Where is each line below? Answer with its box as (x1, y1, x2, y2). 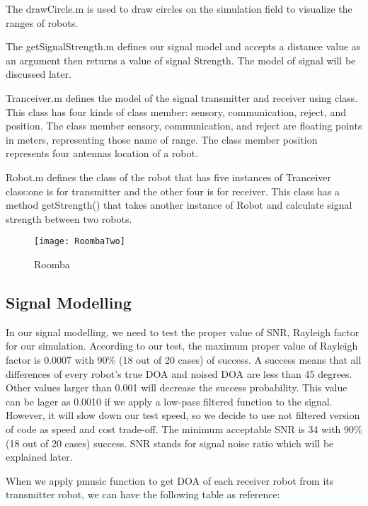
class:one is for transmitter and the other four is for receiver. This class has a (6, 183, 340, 198)
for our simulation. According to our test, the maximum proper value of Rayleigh (6, 338, 358, 353)
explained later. (6, 449, 73, 464)
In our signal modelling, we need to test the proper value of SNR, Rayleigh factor (6, 324, 360, 339)
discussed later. (6, 67, 71, 81)
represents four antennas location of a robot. (6, 146, 198, 161)
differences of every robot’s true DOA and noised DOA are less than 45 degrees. (6, 366, 352, 381)
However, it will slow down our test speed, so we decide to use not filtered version (6, 408, 360, 422)
